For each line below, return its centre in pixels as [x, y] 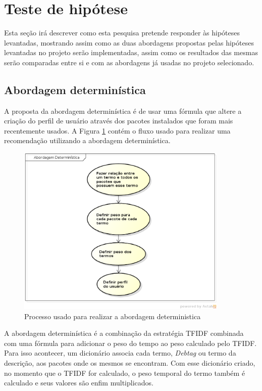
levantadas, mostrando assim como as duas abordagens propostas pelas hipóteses [129, 42]
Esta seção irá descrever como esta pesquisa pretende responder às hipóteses [122, 33]
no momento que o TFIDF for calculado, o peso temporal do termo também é [125, 373]
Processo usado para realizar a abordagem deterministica [113, 316]
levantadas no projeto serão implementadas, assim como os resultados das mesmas [131, 52]
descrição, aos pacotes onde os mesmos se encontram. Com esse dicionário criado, [130, 362]
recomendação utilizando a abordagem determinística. [87, 140]
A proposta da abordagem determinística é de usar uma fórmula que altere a [123, 111]
